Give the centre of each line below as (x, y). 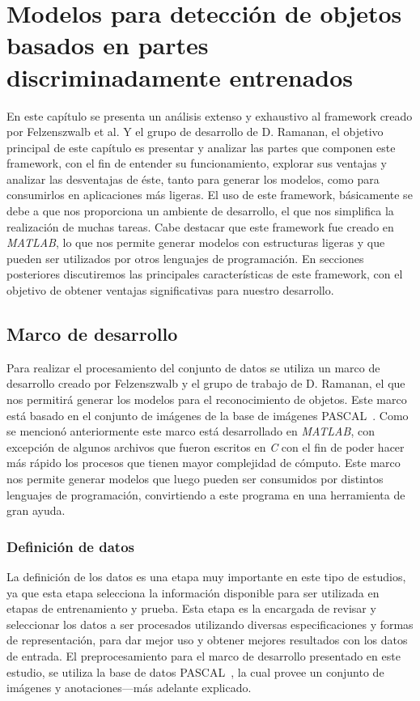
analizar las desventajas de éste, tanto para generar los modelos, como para (193, 178)
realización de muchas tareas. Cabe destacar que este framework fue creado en (200, 226)
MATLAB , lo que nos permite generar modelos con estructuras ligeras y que (196, 242)
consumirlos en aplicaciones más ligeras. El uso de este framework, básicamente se (210, 195)
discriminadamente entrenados (180, 76)
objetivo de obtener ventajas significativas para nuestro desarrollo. (170, 290)
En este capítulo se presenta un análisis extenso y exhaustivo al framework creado (210, 115)
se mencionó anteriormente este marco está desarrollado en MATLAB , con (191, 431)
